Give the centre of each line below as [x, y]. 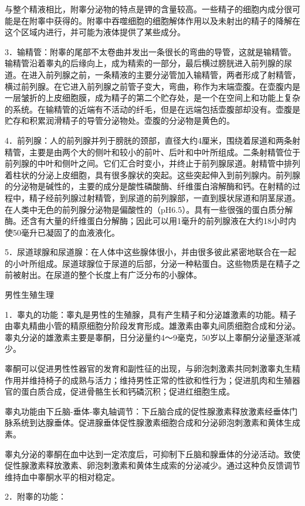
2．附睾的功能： [35, 496]
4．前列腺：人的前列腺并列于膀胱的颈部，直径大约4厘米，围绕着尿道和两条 [148, 140]
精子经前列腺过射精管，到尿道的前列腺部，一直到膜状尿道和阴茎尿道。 [165, 197]
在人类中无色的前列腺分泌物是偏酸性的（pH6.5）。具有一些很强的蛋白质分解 [149, 209]
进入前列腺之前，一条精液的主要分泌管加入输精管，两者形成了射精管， [165, 74]
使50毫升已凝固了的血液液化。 [62, 232]
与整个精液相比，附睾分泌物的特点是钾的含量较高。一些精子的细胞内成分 [144, 9]
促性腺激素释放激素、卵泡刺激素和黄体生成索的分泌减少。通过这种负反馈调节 [152, 465]
